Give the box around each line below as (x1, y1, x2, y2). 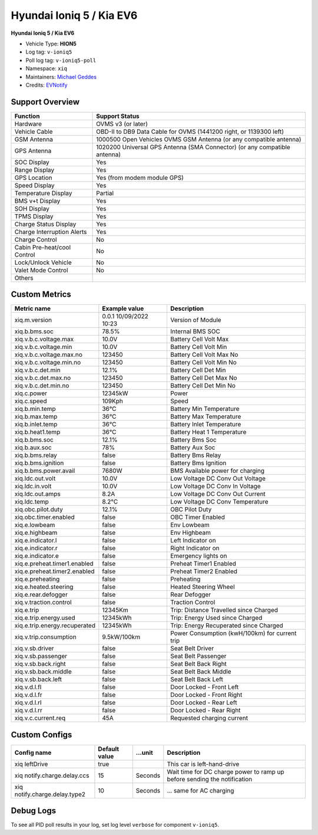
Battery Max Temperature (170, 413, 241, 421)
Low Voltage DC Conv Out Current (170, 490, 266, 498)
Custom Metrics (11, 290, 72, 300)
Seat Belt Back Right (170, 660, 227, 668)
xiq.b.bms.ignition (14, 459, 64, 467)
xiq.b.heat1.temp (14, 428, 61, 436)
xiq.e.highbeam (14, 528, 58, 537)
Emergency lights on (170, 552, 227, 560)
